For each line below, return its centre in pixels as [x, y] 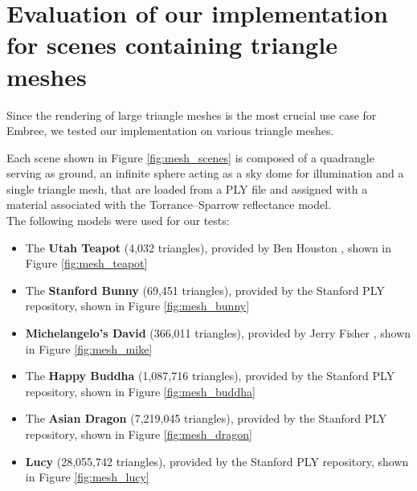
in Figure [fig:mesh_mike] [89, 348]
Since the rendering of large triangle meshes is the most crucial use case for [192, 115]
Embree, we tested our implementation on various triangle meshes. [170, 131]
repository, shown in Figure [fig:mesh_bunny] [137, 306]
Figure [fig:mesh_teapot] [86, 263]
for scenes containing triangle [172, 45]
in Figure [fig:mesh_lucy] [87, 477]
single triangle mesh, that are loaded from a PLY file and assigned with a [187, 188]
